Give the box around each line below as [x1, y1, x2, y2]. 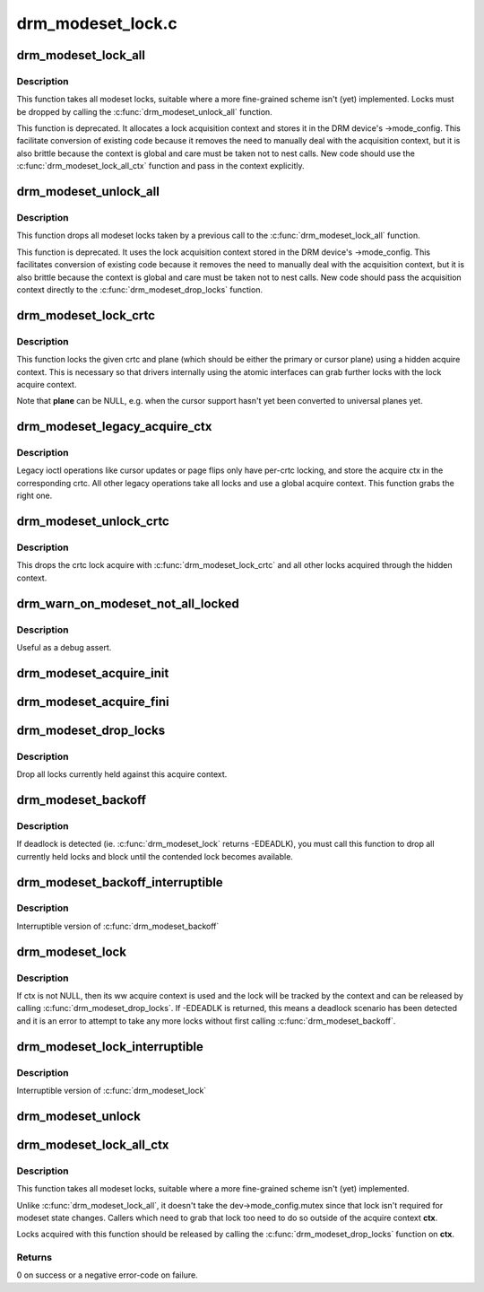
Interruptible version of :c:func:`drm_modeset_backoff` [16, 921, 220, 931]
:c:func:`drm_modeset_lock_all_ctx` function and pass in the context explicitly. [16, 161, 305, 171]
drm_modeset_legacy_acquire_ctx [16, 419, 212, 434]
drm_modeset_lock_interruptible [16, 1039, 203, 1054]
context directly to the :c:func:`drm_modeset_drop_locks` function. [16, 284, 264, 295]
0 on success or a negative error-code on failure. [16, 1270, 198, 1280]
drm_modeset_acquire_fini [16, 694, 169, 709]
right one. [16, 490, 53, 502]
